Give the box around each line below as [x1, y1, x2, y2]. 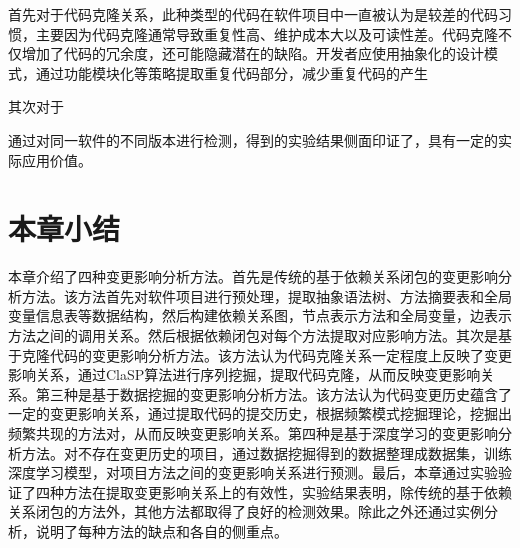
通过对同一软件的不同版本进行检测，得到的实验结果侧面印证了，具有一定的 [8, 129, 498, 150]
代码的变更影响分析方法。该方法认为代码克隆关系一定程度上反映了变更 [49, 344, 512, 365]
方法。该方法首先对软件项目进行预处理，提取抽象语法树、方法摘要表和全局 [21, 285, 512, 306]
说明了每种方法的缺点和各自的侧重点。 [35, 521, 288, 541]
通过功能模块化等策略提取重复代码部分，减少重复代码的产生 [35, 62, 428, 83]
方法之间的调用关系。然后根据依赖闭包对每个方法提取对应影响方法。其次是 [8, 325, 498, 346]
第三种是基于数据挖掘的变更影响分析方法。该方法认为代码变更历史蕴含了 [35, 383, 512, 404]
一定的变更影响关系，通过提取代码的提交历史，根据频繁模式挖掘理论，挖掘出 [8, 403, 512, 424]
